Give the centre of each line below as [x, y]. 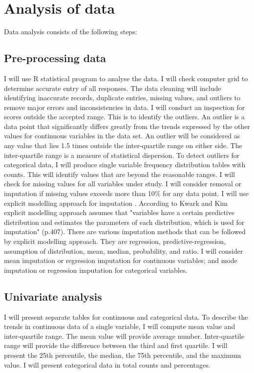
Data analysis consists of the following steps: [71, 32]
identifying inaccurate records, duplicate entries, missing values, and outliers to [122, 98]
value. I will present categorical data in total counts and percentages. [107, 364]
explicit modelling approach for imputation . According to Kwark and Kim [116, 203]
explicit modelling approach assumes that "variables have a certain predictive [119, 212]
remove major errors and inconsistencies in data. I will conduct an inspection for [124, 107]
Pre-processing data [55, 58]
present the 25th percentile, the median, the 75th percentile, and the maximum [123, 355]
